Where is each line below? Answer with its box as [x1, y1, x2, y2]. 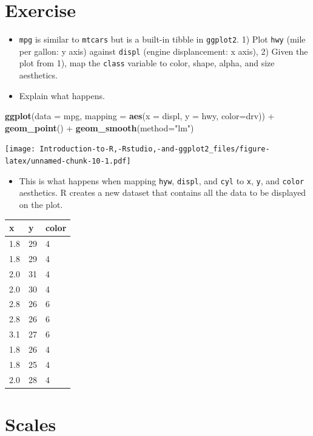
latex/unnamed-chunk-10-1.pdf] [5, 157, 131, 166]
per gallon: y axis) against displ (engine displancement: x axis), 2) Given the [19, 44, 308, 57]
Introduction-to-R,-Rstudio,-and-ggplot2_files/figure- [39, 145, 270, 154]
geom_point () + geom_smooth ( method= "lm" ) [5, 121, 194, 134]
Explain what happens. [19, 89, 105, 102]
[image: [5, 145, 36, 154]
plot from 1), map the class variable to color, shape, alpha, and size [19, 57, 275, 69]
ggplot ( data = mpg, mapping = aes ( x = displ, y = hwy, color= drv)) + [5, 109, 275, 122]
